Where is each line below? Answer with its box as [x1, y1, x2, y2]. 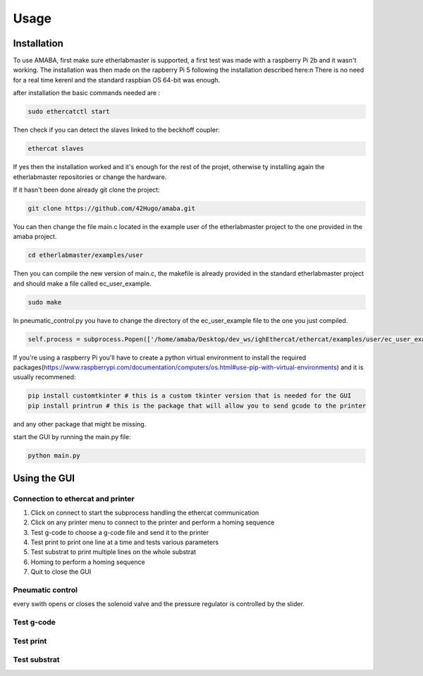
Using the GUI [13, 472, 75, 484]
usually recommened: [13, 373, 76, 381]
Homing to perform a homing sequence [30, 558, 146, 566]
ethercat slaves [27, 145, 85, 153]
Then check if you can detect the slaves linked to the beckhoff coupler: [13, 125, 220, 134]
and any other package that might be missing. [13, 419, 147, 428]
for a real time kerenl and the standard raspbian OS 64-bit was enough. [13, 75, 221, 84]
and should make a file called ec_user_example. [13, 279, 152, 288]
